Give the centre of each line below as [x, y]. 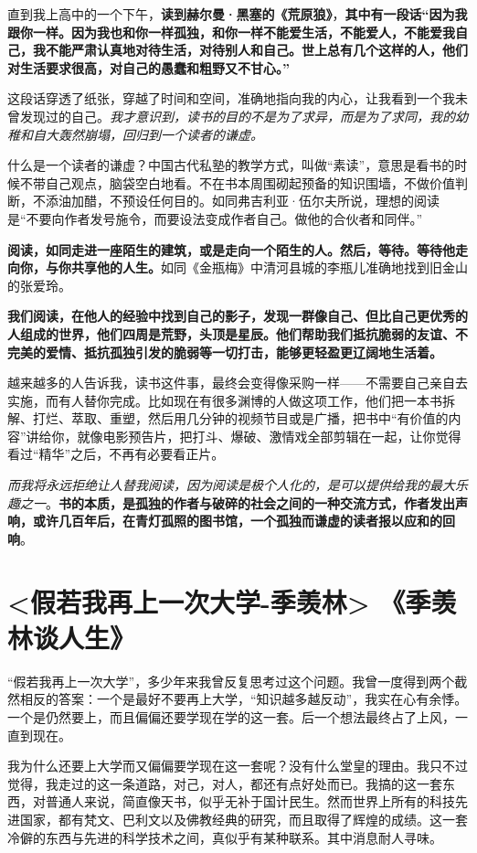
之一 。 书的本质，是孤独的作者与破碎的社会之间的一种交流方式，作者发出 [237, 502]
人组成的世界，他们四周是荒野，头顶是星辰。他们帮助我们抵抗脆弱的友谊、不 [238, 333]
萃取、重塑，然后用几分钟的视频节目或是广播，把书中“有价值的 [260, 418]
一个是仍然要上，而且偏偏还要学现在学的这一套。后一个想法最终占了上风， [231, 716]
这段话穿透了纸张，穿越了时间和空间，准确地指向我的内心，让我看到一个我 [231, 98]
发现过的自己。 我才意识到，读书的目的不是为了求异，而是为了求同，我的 [237, 116]
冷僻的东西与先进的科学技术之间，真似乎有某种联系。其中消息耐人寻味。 [225, 837]
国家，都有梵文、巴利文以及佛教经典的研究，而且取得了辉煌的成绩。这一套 [244, 819]
